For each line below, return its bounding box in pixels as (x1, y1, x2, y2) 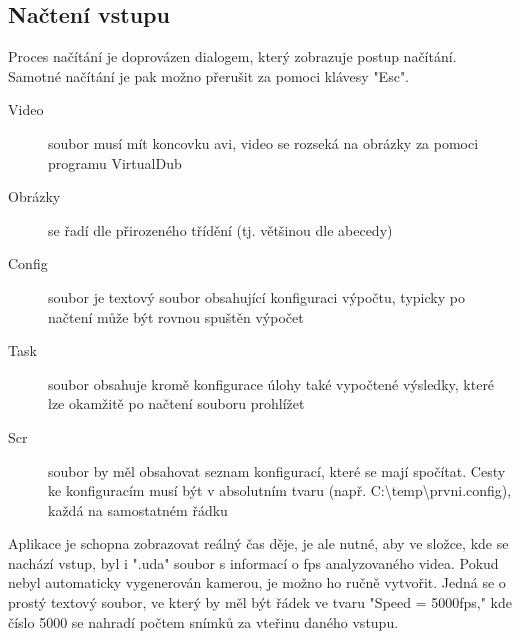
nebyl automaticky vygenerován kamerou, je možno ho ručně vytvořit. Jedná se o (8, 572, 506, 593)
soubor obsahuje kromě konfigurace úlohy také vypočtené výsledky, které (48, 373, 495, 394)
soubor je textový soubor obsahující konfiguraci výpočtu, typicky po (48, 286, 465, 307)
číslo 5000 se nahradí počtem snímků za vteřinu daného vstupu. (8, 611, 399, 632)
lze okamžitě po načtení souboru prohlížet (48, 393, 305, 414)
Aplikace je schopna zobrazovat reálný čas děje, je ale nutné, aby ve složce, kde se (8, 533, 509, 554)
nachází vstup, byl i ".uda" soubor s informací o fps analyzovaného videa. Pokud (8, 552, 499, 573)
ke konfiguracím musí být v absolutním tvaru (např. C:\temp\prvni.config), (48, 480, 512, 501)
